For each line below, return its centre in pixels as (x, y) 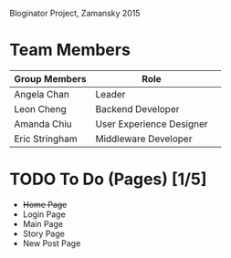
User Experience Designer (152, 124)
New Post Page (52, 243)
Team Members (70, 50)
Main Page (43, 223)
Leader (110, 94)
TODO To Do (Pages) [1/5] (108, 179)
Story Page (44, 233)
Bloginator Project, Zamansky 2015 (75, 13)
